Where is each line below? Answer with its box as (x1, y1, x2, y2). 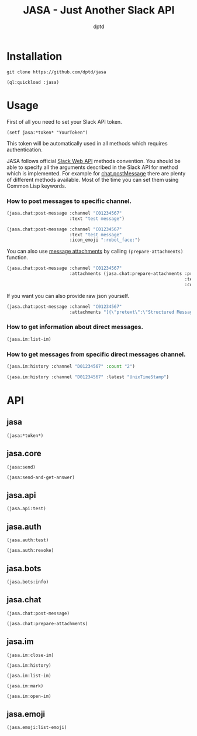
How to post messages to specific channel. (6, 197, 132, 205)
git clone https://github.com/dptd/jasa (6, 69, 107, 75)
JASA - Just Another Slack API (23, 4, 175, 17)
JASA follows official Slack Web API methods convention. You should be (6, 157, 181, 164)
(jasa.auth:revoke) (6, 548, 54, 554)
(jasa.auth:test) (6, 537, 49, 543)
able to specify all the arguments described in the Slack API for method (6, 164, 178, 171)
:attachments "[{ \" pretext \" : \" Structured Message (69, 309, 195, 315)
